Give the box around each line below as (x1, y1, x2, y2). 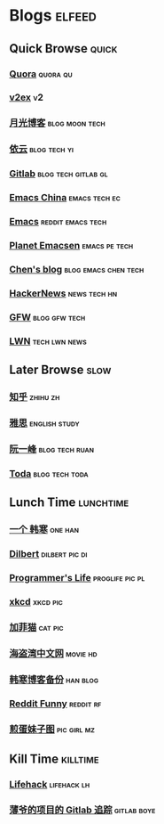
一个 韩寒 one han (9, 523, 80, 535)
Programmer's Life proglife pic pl (9, 571, 145, 583)
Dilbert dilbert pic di (9, 547, 88, 559)
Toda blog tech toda (9, 467, 89, 479)
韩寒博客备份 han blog (9, 673, 99, 686)
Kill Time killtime (9, 751, 99, 766)
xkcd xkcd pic (9, 595, 64, 608)
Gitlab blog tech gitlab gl (9, 167, 108, 180)
